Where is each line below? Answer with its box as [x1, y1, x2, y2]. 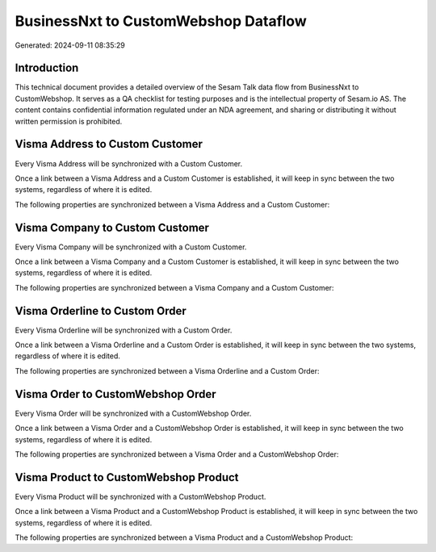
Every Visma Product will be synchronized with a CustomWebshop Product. [15, 491, 266, 501]
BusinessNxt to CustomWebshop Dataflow [15, 12, 307, 30]
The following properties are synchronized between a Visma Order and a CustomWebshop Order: [15, 449, 339, 459]
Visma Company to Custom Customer [15, 220, 210, 234]
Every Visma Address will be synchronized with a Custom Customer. [15, 158, 242, 169]
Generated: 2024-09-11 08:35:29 [15, 40, 125, 50]
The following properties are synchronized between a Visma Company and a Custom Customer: [15, 282, 334, 292]
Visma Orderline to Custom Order [15, 303, 187, 318]
